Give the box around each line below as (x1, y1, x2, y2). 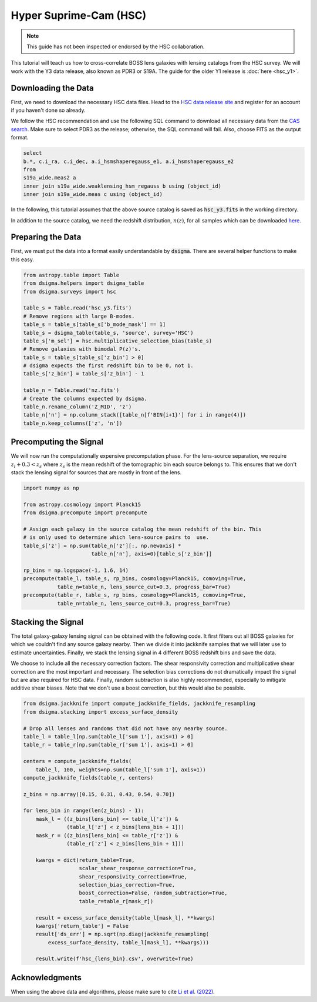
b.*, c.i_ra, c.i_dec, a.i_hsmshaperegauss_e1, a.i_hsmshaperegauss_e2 (23, 158, 234, 165)
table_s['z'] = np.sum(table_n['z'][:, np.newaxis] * (23, 542, 181, 549)
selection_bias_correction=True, (79, 881, 176, 888)
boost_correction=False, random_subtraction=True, (79, 890, 228, 897)
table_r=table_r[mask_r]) (79, 898, 154, 904)
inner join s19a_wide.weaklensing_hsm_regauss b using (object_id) (23, 182, 222, 189)
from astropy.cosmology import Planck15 (23, 501, 141, 508)
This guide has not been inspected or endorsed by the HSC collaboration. (26, 43, 205, 50)
